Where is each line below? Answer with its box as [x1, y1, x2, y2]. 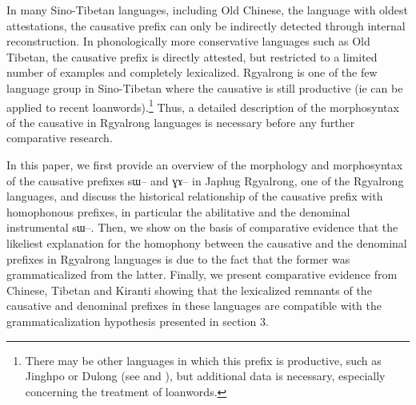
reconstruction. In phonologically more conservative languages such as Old [6, 33, 370, 50]
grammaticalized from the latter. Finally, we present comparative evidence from [6, 266, 398, 283]
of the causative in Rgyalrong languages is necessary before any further [6, 113, 355, 130]
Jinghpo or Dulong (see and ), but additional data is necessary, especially [25, 367, 386, 384]
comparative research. [6, 129, 113, 146]
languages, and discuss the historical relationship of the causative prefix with [6, 188, 383, 204]
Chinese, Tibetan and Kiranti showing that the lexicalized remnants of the [6, 281, 372, 298]
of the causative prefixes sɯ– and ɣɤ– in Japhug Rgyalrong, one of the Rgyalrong [6, 172, 404, 189]
